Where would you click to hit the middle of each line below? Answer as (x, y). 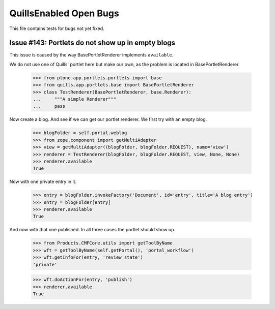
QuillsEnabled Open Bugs (64, 13)
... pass (49, 106)
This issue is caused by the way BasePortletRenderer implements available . (91, 55)
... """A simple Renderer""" (75, 99)
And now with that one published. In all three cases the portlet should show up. (92, 230)
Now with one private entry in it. (43, 182)
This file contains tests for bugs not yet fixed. (57, 28)
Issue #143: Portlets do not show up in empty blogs (92, 43)
